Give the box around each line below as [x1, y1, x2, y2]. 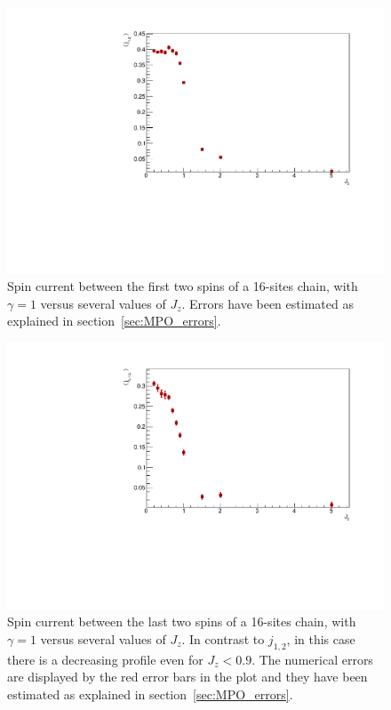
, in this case [286, 629, 355, 648]
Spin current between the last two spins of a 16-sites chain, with [7, 612, 356, 631]
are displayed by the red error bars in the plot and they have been [7, 667, 368, 686]
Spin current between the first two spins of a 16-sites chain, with [7, 277, 358, 295]
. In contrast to [181, 629, 265, 648]
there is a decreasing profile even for [7, 649, 203, 668]
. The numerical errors [251, 649, 373, 668]
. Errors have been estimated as [181, 294, 354, 312]
